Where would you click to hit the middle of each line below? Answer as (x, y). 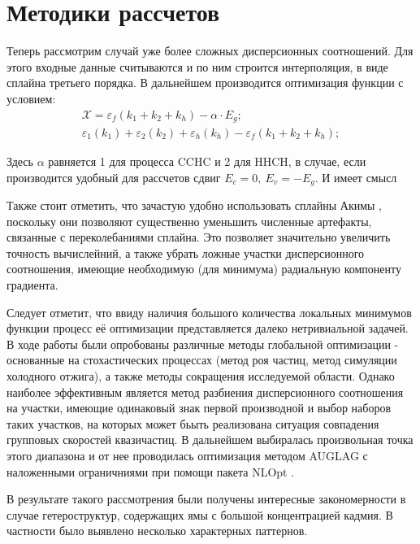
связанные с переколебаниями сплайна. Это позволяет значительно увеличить (199, 237)
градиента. (32, 285)
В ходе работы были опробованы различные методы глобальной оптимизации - (203, 344)
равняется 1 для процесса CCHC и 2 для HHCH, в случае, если (207, 161)
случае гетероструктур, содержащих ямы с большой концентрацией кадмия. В (200, 514)
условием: (31, 98)
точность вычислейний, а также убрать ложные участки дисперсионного (186, 252)
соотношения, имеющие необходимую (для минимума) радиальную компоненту (204, 269)
